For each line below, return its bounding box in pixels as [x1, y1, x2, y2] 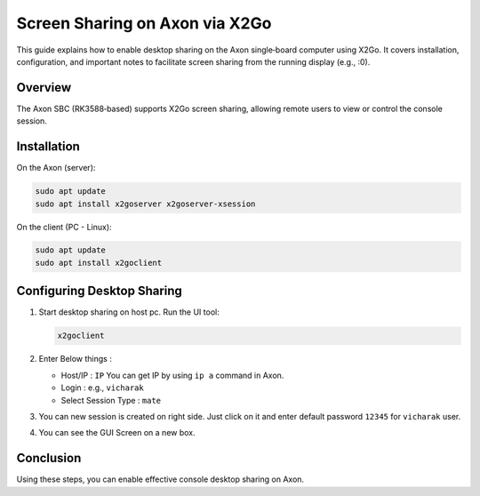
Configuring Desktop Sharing [16, 284, 182, 299]
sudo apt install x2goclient [35, 258, 163, 268]
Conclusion [16, 451, 82, 466]
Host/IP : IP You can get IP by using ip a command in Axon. [60, 370, 284, 380]
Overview [16, 80, 72, 95]
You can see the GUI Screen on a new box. [38, 428, 196, 438]
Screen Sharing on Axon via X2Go [16, 13, 272, 33]
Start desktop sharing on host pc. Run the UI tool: [38, 307, 220, 317]
